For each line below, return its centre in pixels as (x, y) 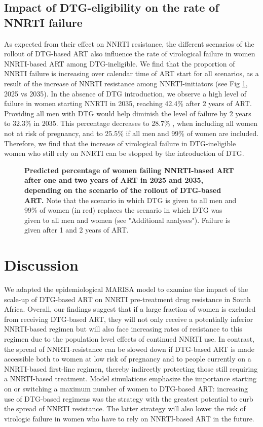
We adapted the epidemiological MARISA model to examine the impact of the (126, 289)
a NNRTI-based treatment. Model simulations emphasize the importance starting (130, 379)
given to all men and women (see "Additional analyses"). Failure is (127, 220)
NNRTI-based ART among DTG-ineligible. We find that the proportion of (120, 63)
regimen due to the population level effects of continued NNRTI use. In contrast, (129, 338)
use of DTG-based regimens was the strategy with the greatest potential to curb (129, 398)
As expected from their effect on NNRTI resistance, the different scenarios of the (129, 43)
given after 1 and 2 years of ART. (77, 230)
